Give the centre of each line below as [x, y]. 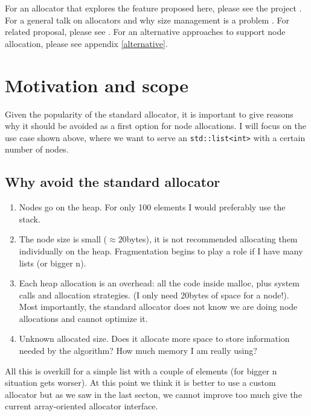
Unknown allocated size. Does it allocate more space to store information [154, 339]
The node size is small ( [63, 239]
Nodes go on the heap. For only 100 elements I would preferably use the [152, 207]
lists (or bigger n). [53, 263]
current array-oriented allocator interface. [82, 406]
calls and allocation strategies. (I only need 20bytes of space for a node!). [154, 295]
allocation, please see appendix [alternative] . [86, 43]
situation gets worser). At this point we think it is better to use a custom [140, 383]
